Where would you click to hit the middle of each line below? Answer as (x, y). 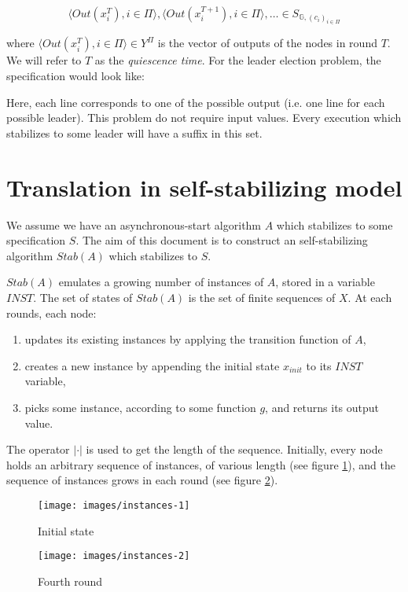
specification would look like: (75, 76)
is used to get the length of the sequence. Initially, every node (234, 449)
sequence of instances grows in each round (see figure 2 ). (142, 480)
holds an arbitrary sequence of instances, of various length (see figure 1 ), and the (201, 464)
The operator (38, 449)
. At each (370, 297)
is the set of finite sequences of (262, 297)
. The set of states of (83, 297)
